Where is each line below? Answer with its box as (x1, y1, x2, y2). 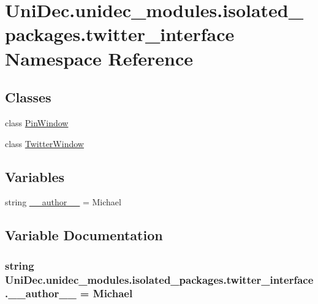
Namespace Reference (5, 45, 193, 70)
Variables (5, 167, 65, 186)
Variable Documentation (5, 226, 163, 245)
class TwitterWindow (5, 137, 84, 150)
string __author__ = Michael (5, 196, 121, 208)
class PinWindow (5, 116, 69, 129)
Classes (5, 88, 51, 107)
